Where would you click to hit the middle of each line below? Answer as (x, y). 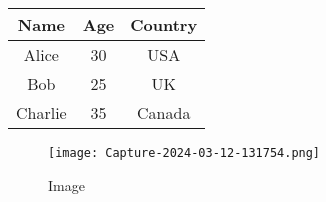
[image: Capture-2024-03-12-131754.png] (184, 153)
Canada (164, 112)
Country (164, 24)
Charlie (41, 112)
